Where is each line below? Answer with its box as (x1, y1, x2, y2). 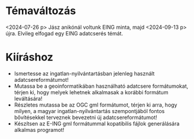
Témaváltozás (5, 4, 76, 18)
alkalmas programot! (14, 126, 64, 133)
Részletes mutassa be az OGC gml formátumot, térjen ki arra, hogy (14, 101, 177, 108)
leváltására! (14, 95, 43, 102)
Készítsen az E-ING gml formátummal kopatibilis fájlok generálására (14, 120, 180, 127)
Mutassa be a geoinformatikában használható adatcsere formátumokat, (14, 82, 189, 90)
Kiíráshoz (5, 51, 54, 64)
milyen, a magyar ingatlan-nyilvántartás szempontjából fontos (14, 107, 165, 114)
